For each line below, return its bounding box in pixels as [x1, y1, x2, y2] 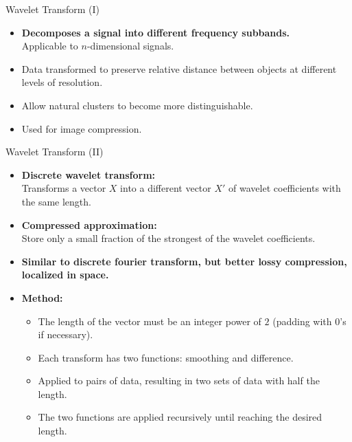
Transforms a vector [21, 181, 106, 195]
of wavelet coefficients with [228, 181, 341, 195]
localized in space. [21, 267, 109, 282]
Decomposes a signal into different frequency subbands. [21, 25, 290, 39]
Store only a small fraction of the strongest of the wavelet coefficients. [21, 231, 316, 245]
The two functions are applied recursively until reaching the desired [38, 410, 322, 424]
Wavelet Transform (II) [5, 144, 104, 159]
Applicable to [21, 38, 78, 53]
